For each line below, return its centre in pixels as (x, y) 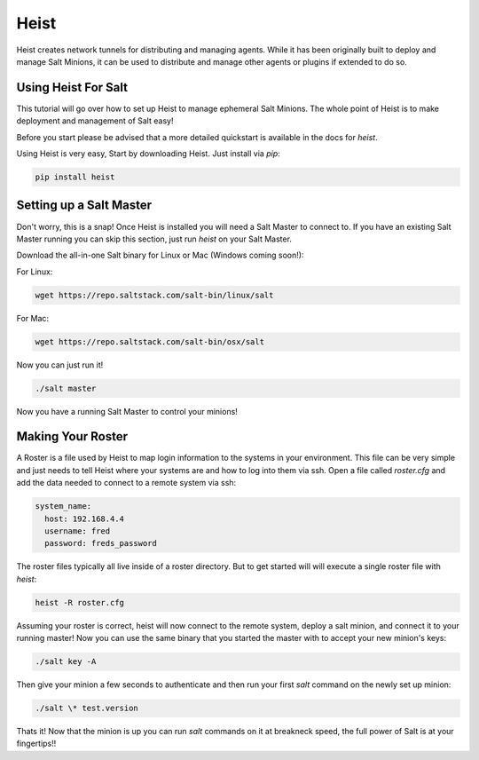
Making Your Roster (72, 436)
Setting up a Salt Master (84, 206)
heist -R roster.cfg (79, 602)
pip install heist (75, 177)
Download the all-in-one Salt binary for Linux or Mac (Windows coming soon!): (160, 255)
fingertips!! (36, 744)
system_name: (63, 507)
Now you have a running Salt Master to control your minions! (127, 411)
